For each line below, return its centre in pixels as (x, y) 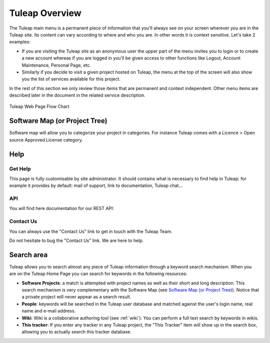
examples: (20, 42)
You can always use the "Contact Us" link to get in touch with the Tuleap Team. (91, 231)
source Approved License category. (46, 139)
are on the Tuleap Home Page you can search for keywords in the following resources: (98, 274)
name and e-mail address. (49, 311)
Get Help (20, 168)
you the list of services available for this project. (71, 79)
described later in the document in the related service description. (77, 95)
